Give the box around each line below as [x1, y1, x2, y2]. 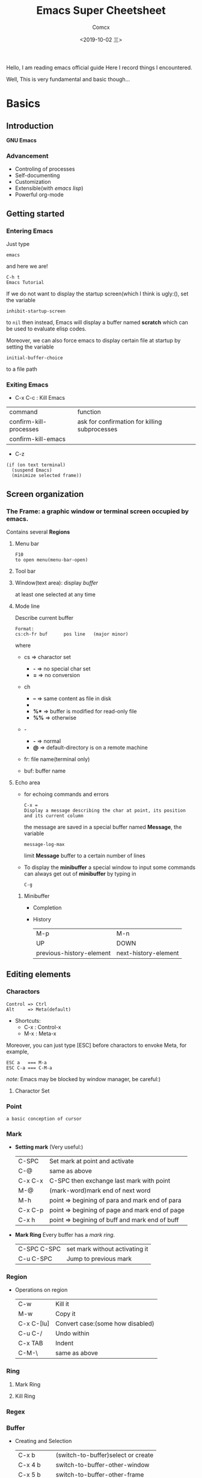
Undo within [55, 1329, 90, 1337]
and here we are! [6, 262, 48, 270]
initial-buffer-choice [6, 355, 63, 361]
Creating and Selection [14, 1438, 72, 1444]
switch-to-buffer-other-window [55, 1461, 150, 1469]
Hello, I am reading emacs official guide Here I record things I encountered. [6, 64, 192, 71]
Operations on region [14, 1286, 68, 1293]
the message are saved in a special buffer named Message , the [23, 823, 182, 830]
